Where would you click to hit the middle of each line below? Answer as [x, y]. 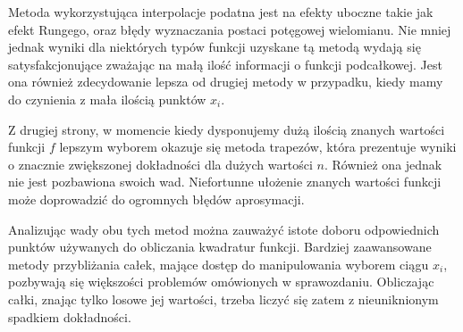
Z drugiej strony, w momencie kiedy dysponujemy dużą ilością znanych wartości [227, 129]
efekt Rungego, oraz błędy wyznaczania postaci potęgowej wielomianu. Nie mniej [230, 29]
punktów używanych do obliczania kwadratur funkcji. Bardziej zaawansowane [220, 247]
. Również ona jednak [383, 164]
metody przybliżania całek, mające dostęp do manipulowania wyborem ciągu [219, 264]
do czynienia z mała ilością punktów [107, 99]
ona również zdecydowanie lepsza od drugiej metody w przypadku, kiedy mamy [226, 82]
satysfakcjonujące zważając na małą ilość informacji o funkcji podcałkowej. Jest [225, 64]
